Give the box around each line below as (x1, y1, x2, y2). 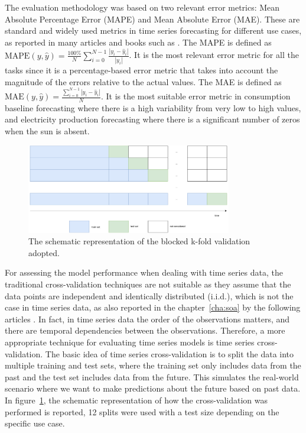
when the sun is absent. (5, 125, 90, 137)
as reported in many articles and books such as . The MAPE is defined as (5, 35, 272, 48)
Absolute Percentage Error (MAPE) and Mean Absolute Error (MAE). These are (5, 12, 300, 25)
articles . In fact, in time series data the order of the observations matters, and (5, 312, 290, 325)
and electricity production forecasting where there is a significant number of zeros (5, 113, 300, 125)
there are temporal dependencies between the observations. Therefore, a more (5, 324, 285, 337)
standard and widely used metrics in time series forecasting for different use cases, (5, 24, 302, 37)
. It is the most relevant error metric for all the (129, 49, 299, 61)
